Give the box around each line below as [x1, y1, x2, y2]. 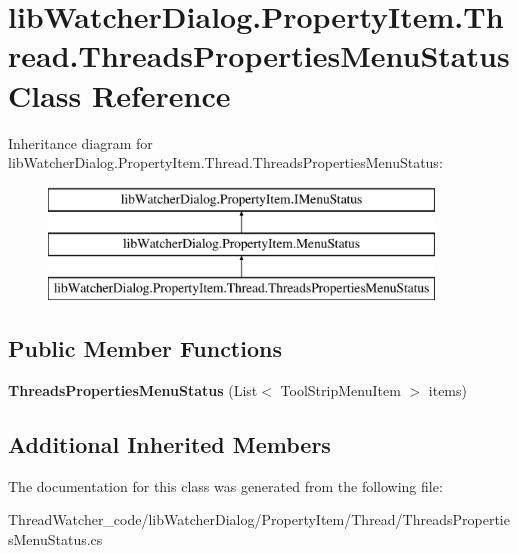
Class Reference [8, 74, 231, 115]
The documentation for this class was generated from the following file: [8, 475, 443, 496]
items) [428, 379, 467, 400]
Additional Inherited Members [8, 428, 331, 459]
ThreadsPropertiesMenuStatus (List [8, 379, 258, 400]
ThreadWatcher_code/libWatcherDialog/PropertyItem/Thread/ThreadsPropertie [8, 509, 510, 530]
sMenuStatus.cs [8, 528, 103, 549]
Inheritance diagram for [8, 132, 153, 153]
